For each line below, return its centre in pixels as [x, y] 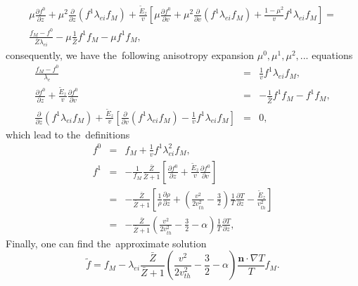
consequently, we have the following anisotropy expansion [130, 55]
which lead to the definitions [68, 134]
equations [332, 55]
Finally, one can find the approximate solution [106, 243]
